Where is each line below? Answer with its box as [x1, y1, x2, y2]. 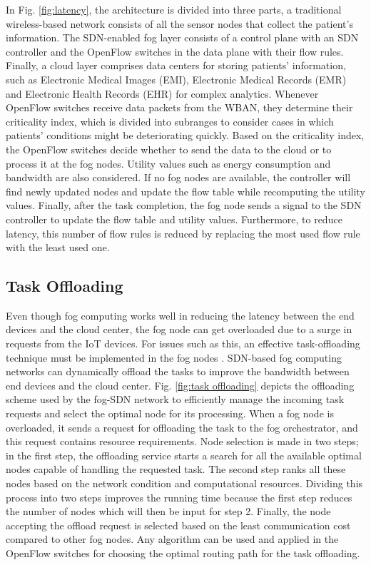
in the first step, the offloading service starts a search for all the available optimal [6, 447, 362, 462]
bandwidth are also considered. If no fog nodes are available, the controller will [6, 170, 351, 185]
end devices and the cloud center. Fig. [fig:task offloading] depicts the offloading [6, 377, 355, 392]
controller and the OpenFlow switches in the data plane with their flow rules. [6, 44, 344, 58]
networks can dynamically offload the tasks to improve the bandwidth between [6, 364, 350, 379]
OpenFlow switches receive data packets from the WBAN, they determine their [6, 100, 353, 115]
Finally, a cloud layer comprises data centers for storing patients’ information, [6, 58, 346, 73]
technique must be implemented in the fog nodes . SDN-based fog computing [6, 350, 342, 365]
